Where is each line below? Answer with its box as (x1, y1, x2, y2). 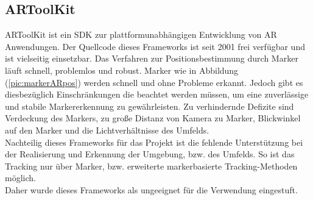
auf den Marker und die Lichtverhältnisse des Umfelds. (5, 123, 209, 136)
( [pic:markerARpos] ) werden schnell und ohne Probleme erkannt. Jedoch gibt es (5, 76, 303, 88)
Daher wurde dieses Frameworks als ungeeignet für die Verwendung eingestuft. (5, 183, 298, 196)
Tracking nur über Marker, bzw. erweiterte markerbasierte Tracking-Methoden (5, 159, 298, 172)
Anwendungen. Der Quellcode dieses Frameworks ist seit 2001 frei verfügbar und (5, 40, 305, 52)
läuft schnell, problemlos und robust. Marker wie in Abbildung (5, 63, 239, 76)
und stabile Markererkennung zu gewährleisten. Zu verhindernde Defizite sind (5, 99, 294, 112)
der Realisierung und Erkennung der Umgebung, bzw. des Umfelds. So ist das (5, 148, 295, 160)
